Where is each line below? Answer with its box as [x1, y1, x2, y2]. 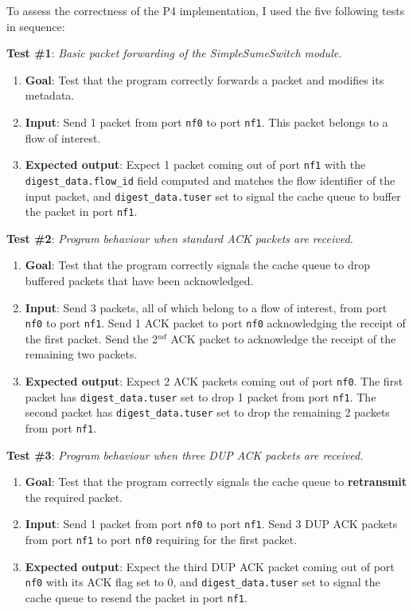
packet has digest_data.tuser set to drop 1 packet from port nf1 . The [25, 388, 376, 405]
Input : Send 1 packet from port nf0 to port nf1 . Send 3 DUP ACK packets [25, 515, 398, 532]
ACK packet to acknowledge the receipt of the [170, 330, 396, 347]
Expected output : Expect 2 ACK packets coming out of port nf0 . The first [25, 373, 403, 390]
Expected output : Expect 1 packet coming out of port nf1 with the [25, 156, 366, 173]
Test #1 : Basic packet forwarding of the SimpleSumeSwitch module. [6, 45, 342, 61]
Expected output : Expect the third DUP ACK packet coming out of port [25, 558, 395, 574]
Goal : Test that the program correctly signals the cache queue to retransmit [25, 473, 407, 490]
